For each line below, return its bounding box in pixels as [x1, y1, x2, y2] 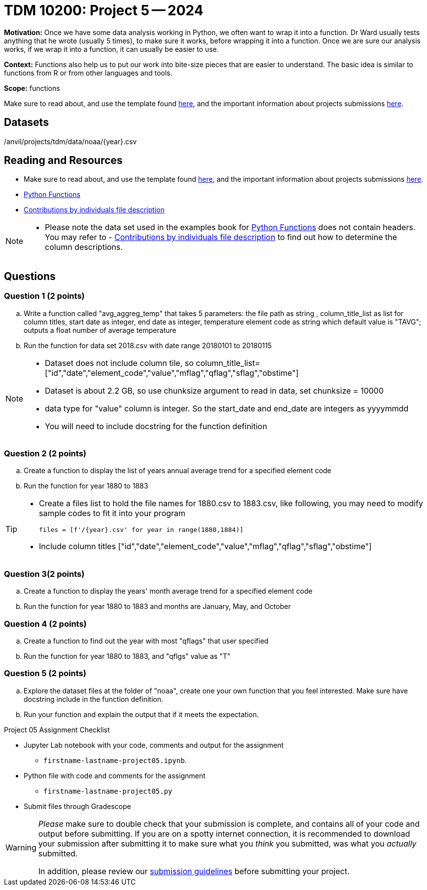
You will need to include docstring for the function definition [45, 421, 267, 431]
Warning [5, 842, 36, 852]
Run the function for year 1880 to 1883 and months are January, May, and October [24, 602, 291, 611]
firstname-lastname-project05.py [43, 787, 173, 795]
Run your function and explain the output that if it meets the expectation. [24, 710, 259, 719]
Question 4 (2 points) [4, 618, 87, 629]
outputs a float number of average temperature [24, 325, 177, 334]
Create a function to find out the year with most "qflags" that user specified [24, 636, 269, 645]
